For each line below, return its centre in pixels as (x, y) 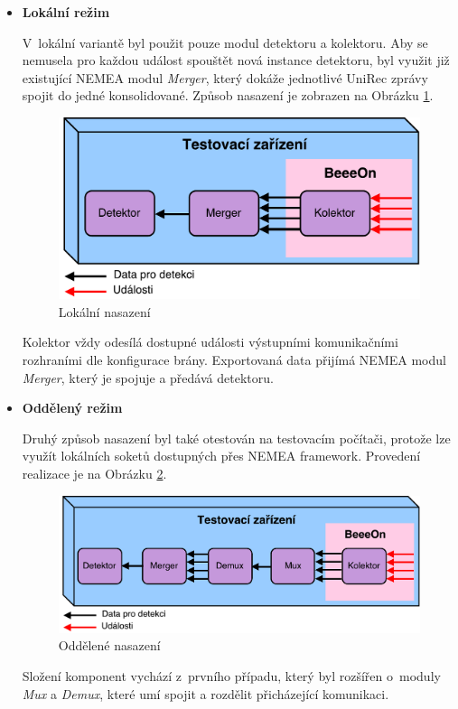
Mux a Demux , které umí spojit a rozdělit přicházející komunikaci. (206, 693)
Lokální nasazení (104, 311)
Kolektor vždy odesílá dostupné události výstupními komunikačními (210, 342)
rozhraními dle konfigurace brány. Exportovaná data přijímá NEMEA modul (234, 360)
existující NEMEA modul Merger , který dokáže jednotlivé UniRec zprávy (225, 77)
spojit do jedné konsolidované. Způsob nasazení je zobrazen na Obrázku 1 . (228, 95)
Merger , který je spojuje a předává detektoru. (148, 377)
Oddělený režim (72, 408)
